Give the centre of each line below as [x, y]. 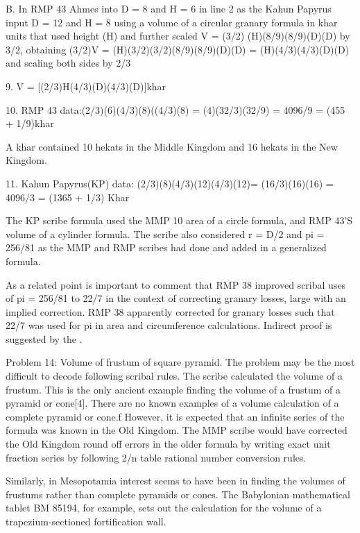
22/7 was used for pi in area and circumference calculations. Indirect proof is [169, 325]
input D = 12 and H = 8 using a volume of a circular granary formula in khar [172, 22]
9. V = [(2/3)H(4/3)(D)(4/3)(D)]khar [86, 86]
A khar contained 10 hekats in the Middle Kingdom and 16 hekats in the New [172, 146]
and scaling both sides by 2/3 [68, 63]
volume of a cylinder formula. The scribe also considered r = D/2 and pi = [165, 234]
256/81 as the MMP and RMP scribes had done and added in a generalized [166, 247]
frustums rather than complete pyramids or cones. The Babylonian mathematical [178, 494]
